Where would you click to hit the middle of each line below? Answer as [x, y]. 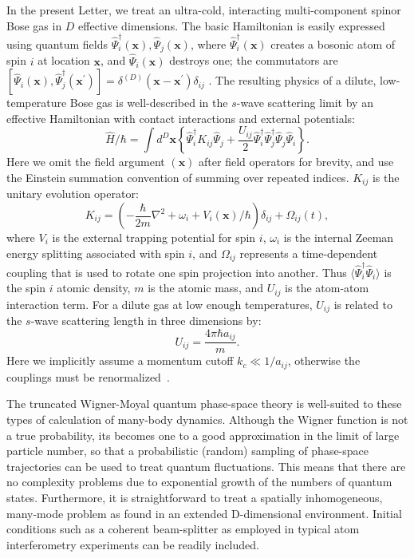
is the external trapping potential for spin [154, 237]
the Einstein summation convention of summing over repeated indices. [178, 177]
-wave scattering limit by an [305, 103]
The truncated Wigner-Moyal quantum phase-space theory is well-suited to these [204, 404]
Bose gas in [34, 25]
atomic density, [94, 288]
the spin [26, 288]
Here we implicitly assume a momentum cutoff [120, 360]
